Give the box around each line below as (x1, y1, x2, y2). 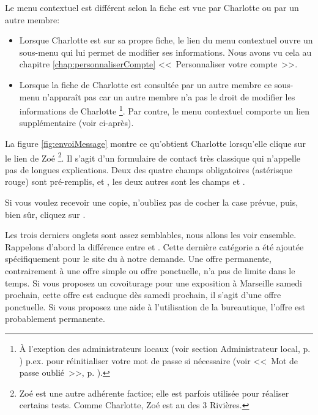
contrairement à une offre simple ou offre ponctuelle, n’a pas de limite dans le (5, 264, 295, 277)
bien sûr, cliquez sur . (5, 207, 86, 220)
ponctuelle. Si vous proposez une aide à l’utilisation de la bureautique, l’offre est (5, 300, 306, 313)
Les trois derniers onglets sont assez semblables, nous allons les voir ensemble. (5, 228, 297, 241)
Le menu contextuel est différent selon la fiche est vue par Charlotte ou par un (5, 1, 299, 13)
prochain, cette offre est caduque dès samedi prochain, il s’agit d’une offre (5, 288, 281, 301)
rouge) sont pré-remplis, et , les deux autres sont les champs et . (5, 175, 245, 188)
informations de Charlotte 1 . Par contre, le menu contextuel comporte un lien (19, 103, 309, 117)
